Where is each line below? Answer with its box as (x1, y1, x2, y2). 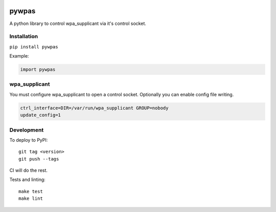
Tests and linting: (9, 176, 45, 183)
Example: (9, 53, 29, 59)
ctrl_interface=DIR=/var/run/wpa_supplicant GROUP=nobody (20, 105, 169, 111)
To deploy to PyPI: (9, 137, 48, 143)
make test (18, 189, 43, 194)
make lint (18, 196, 43, 201)
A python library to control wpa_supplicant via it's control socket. (9, 20, 147, 26)
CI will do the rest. (9, 167, 48, 173)
